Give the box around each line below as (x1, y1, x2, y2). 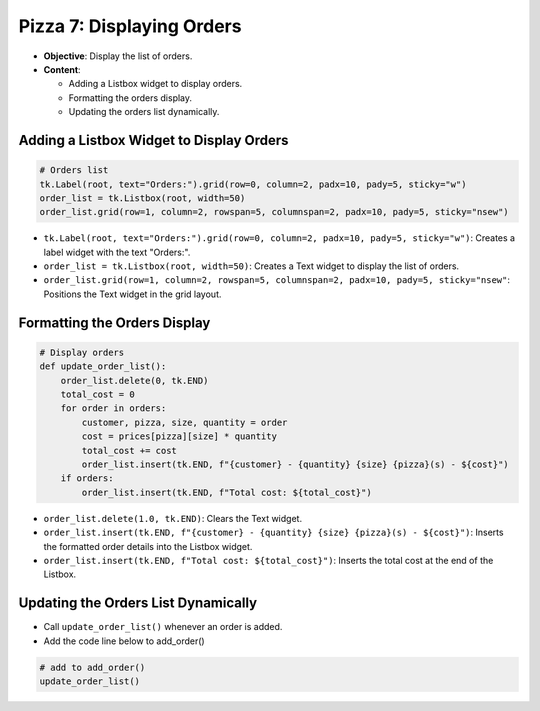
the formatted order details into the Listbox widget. (43, 540, 253, 552)
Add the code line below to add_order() (43, 635, 205, 647)
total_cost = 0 (60, 389, 135, 400)
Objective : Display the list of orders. (43, 50, 193, 62)
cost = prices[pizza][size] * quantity (81, 431, 277, 442)
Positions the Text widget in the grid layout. (43, 288, 222, 300)
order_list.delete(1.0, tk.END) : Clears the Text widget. (43, 512, 303, 524)
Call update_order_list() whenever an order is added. (43, 621, 283, 633)
